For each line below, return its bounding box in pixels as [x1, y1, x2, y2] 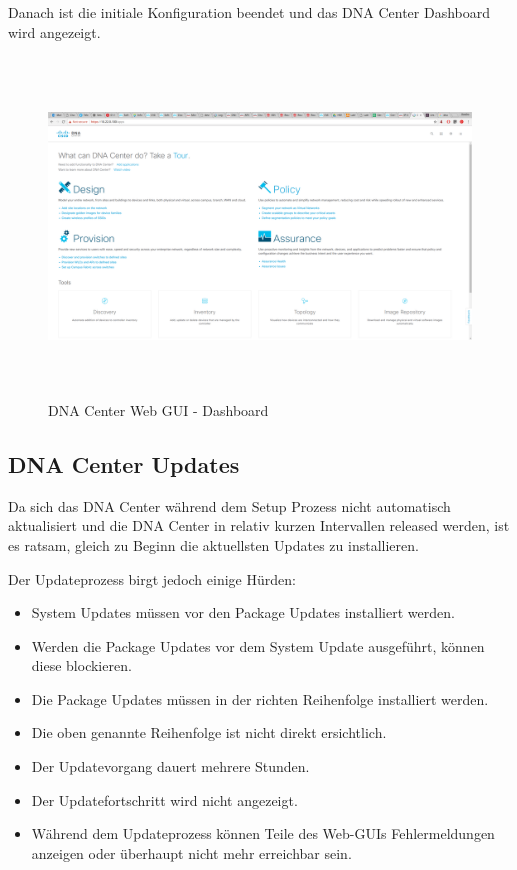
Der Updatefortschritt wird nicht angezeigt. [31, 789, 298, 810]
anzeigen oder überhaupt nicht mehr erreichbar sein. [31, 842, 352, 863]
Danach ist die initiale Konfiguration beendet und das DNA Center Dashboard [8, 2, 491, 22]
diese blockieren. [31, 655, 132, 676]
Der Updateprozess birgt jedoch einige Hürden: [8, 568, 296, 589]
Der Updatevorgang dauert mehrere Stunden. [31, 756, 310, 777]
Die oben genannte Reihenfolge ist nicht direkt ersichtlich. [31, 722, 387, 743]
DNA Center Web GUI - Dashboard [48, 399, 269, 420]
